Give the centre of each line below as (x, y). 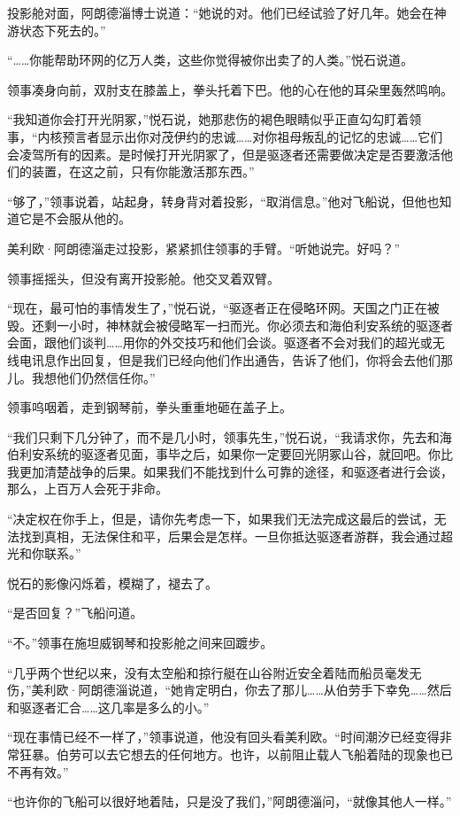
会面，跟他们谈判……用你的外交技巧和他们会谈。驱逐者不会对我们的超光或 (220, 342)
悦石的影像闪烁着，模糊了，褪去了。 (112, 583)
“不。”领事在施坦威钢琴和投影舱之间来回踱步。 (140, 643)
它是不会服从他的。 (75, 218)
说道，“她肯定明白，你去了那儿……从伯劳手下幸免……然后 (290, 690)
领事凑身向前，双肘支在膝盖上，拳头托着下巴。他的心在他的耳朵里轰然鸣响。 (230, 89)
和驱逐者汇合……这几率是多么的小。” (108, 707)
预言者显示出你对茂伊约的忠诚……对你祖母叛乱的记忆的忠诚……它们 (253, 136)
